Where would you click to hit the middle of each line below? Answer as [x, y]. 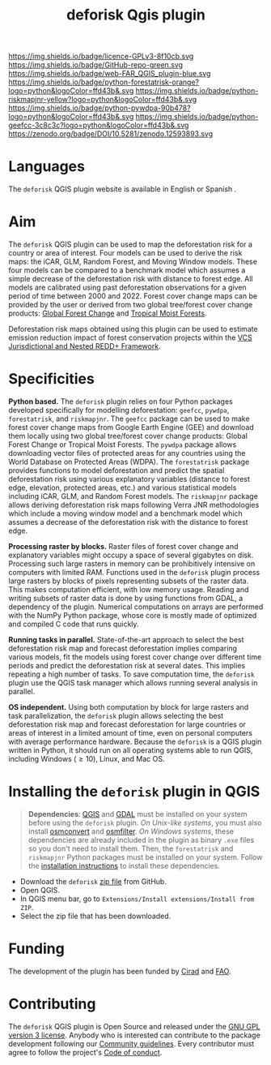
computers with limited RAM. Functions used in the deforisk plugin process [134, 572]
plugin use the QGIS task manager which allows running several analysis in [133, 683]
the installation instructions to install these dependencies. [124, 865]
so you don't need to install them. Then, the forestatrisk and [131, 848]
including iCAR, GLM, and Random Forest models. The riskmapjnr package [133, 496]
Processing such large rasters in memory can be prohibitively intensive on [132, 564]
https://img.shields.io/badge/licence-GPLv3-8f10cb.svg [101, 56]
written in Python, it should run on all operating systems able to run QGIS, [131, 750]
